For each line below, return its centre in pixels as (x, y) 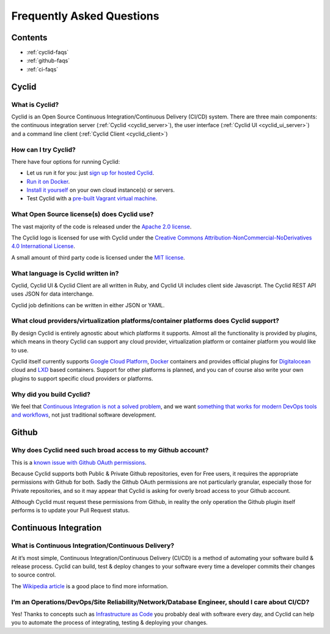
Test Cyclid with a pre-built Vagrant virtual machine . (92, 199)
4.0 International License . (43, 246)
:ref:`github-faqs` (48, 60)
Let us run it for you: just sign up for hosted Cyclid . (90, 173)
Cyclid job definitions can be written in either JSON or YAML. (88, 305)
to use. (20, 350)
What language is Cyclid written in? (65, 273)
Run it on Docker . (48, 181)
